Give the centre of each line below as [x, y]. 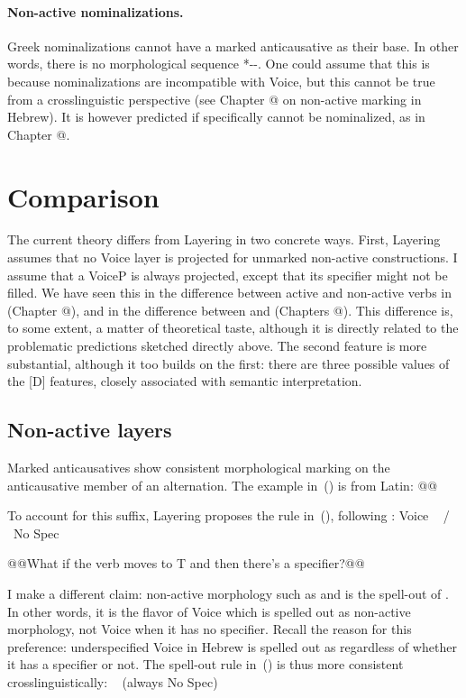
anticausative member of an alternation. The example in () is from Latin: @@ [223, 485]
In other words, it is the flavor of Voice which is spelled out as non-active [209, 611]
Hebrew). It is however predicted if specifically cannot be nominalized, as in [216, 117]
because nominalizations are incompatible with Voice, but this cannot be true [221, 81]
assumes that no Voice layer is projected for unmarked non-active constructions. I [233, 257]
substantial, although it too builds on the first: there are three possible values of [228, 363]
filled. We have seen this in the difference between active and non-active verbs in [229, 293]
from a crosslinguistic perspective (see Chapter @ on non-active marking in [215, 99]
